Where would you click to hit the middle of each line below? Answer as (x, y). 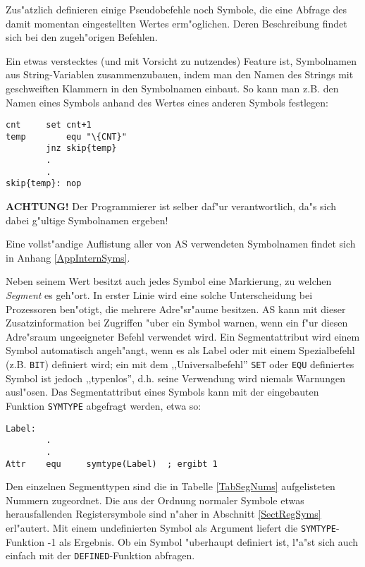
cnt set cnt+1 (49, 125)
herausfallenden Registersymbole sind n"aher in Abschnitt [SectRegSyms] (163, 514)
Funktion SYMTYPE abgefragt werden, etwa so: (104, 405)
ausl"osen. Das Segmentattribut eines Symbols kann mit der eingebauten (162, 392)
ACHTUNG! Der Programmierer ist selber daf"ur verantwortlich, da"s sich (171, 206)
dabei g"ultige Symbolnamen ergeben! (87, 220)
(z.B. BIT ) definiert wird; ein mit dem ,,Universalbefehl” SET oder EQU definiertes (180, 364)
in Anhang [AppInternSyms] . (68, 257)
